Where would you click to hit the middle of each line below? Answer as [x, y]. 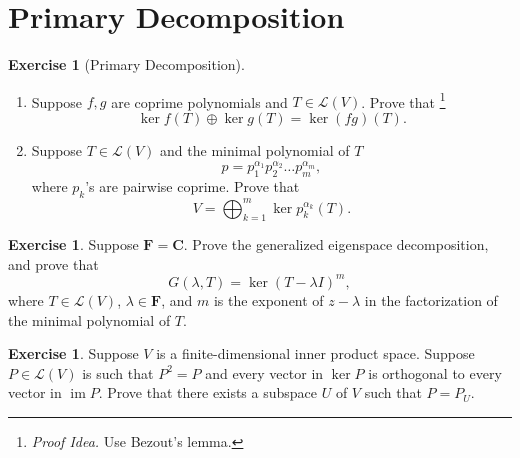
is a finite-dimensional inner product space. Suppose [315, 353]
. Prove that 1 [403, 100]
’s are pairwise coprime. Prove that [192, 186]
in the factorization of [431, 299]
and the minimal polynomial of [255, 149]
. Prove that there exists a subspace [208, 392]
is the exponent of [268, 299]
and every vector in [264, 372]
